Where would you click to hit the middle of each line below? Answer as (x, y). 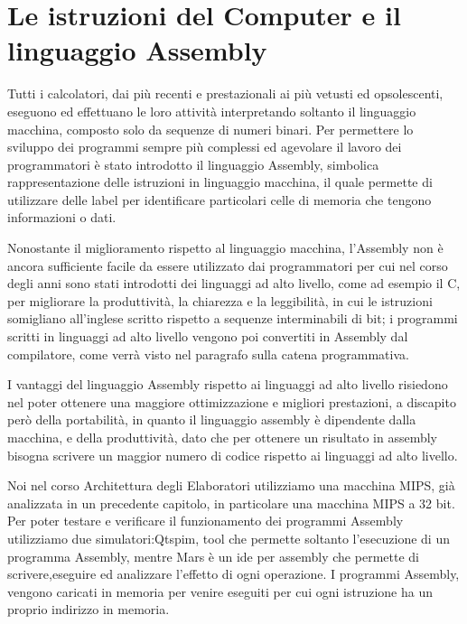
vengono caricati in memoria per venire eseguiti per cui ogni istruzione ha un (220, 591)
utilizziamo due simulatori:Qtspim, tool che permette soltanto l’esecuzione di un (229, 538)
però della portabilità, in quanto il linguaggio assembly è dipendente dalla (212, 419)
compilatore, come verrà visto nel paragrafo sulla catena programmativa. (208, 354)
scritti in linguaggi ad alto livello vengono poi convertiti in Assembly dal (208, 336)
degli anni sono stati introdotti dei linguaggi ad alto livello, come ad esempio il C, (234, 283)
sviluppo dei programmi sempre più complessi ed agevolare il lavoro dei (205, 147)
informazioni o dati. (62, 217)
